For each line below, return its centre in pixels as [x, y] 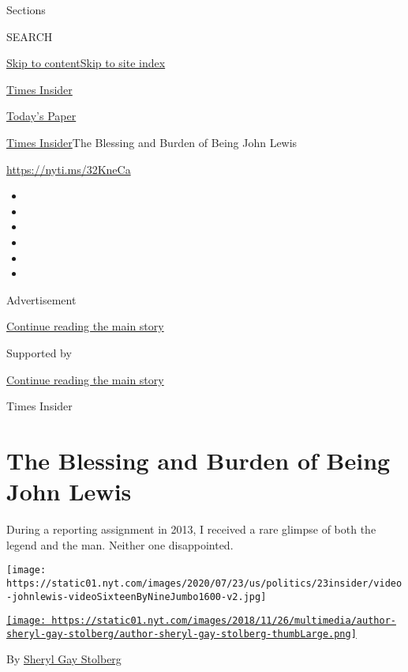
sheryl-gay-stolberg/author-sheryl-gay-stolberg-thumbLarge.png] [182, 634]
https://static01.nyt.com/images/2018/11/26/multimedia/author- [224, 621]
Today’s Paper [41, 116]
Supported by [39, 352]
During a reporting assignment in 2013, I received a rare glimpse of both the [191, 529]
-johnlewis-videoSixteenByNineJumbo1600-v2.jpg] [137, 596]
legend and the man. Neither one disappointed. [120, 544]
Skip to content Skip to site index [86, 63]
